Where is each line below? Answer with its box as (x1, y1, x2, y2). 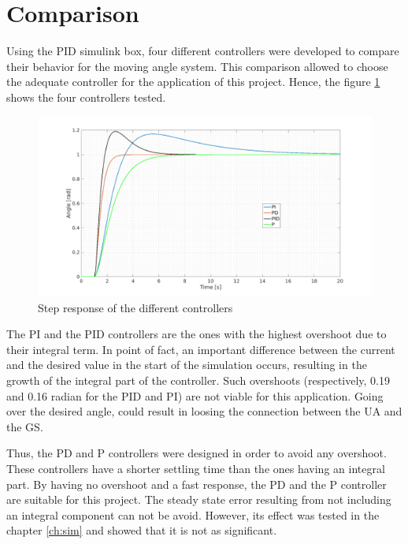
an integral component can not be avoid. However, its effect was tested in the (6, 506, 380, 523)
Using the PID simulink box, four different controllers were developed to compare (6, 43, 399, 59)
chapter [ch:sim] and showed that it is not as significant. (6, 522, 277, 538)
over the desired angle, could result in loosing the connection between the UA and (6, 403, 402, 419)
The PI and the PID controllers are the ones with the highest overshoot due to (6, 326, 387, 342)
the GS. (6, 418, 43, 434)
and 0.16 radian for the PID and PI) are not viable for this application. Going (6, 387, 384, 404)
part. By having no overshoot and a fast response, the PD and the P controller (6, 475, 387, 492)
